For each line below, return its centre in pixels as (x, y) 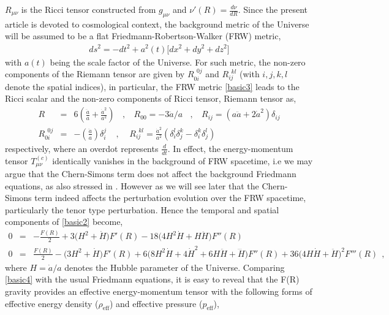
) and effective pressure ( (156, 303)
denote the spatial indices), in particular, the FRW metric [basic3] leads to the (152, 86)
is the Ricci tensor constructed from (89, 9)
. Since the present (273, 9)
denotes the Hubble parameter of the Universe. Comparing (175, 267)
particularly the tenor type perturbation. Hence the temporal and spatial (142, 209)
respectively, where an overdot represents (82, 148)
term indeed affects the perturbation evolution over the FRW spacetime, (170, 198)
